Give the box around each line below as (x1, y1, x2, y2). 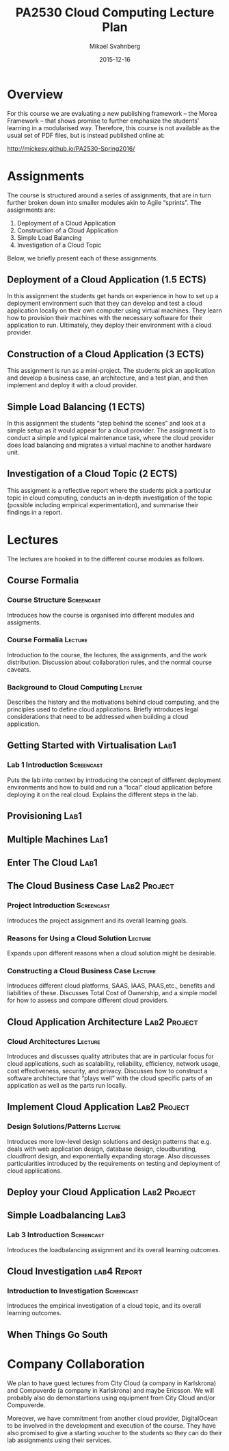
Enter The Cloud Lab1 (7, 857, 98, 868)
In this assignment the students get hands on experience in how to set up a (7, 292, 219, 300)
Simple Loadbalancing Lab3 (7, 1210, 126, 1221)
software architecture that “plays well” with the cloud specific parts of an (7, 1074, 213, 1082)
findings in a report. (7, 508, 63, 516)
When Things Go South (7, 1328, 108, 1341)
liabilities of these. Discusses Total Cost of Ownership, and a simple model (7, 989, 217, 997)
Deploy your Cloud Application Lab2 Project (7, 1186, 196, 1197)
